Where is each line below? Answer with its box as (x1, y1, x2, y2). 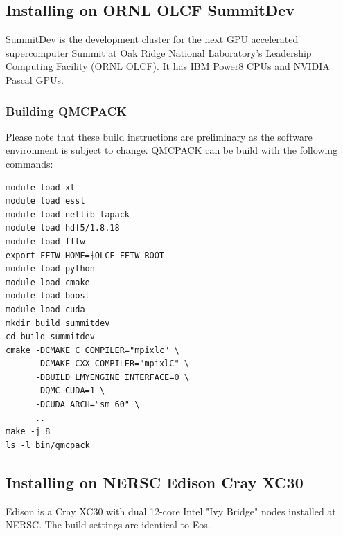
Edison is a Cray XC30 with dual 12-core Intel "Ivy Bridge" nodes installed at (6, 503, 336, 518)
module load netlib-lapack (6, 209, 130, 220)
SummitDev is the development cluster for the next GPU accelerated (6, 32, 299, 46)
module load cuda (6, 304, 85, 314)
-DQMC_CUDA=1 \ (35, 386, 105, 396)
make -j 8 (6, 427, 51, 437)
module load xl (6, 182, 76, 193)
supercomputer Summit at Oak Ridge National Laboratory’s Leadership (6, 45, 312, 60)
